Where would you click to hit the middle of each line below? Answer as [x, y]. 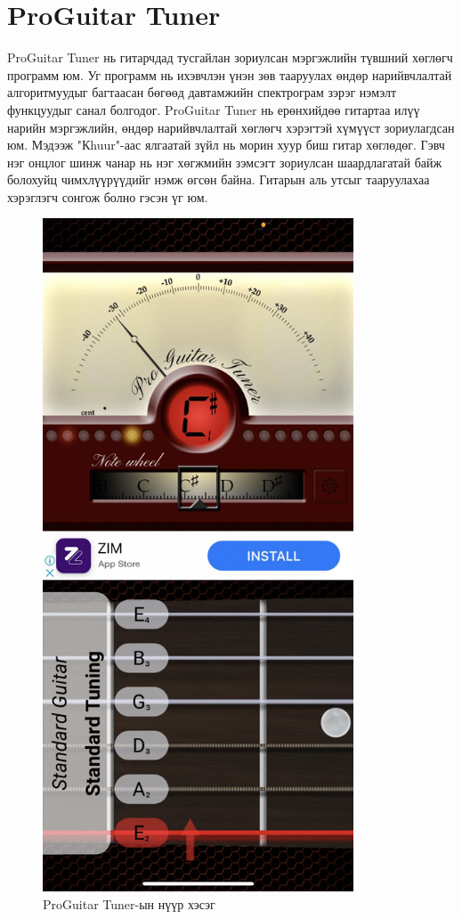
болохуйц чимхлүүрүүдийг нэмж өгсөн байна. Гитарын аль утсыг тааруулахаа [219, 179]
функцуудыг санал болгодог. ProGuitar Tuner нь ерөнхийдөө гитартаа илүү [214, 109]
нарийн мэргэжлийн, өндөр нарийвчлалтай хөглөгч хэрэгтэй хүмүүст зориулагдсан [231, 127]
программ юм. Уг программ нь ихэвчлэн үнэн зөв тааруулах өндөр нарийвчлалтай [230, 74]
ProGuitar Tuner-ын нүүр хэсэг [129, 903]
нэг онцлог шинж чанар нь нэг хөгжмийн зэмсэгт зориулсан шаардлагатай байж [225, 162]
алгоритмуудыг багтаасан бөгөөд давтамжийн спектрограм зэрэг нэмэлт [202, 92]
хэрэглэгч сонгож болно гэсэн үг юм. [108, 196]
